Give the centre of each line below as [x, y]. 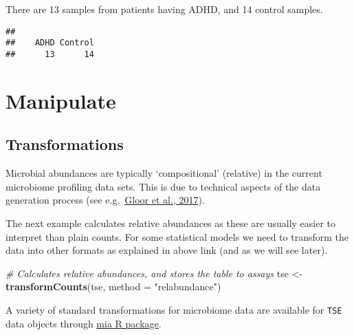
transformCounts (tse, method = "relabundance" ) [113, 287]
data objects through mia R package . [84, 323]
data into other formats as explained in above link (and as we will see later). [167, 250]
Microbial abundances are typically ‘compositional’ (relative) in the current [164, 173]
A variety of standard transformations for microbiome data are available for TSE [174, 309]
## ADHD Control [50, 43]
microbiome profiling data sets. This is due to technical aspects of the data [163, 186]
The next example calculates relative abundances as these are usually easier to [171, 223]
